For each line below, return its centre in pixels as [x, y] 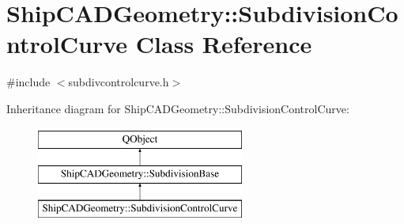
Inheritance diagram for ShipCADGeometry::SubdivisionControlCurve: [178, 108]
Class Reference [224, 44]
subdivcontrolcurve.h [119, 82]
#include [28, 82]
